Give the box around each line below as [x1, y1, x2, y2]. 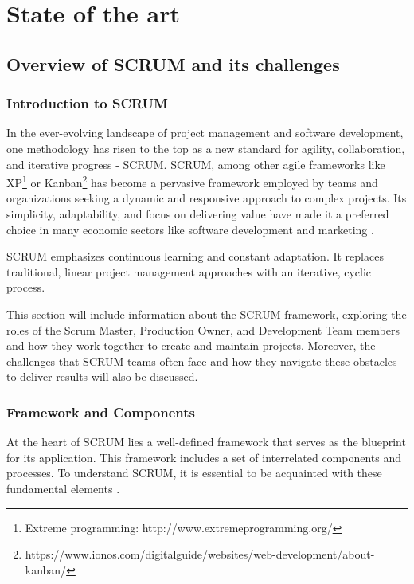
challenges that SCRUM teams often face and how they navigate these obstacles [6, 352, 397, 369]
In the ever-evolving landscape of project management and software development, [6, 124, 404, 141]
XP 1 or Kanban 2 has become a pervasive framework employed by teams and [6, 172, 378, 190]
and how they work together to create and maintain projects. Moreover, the [6, 337, 376, 354]
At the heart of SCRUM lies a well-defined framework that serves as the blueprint [6, 433, 406, 450]
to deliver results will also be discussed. [6, 368, 198, 385]
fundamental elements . [6, 480, 120, 496]
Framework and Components [6, 402, 196, 421]
